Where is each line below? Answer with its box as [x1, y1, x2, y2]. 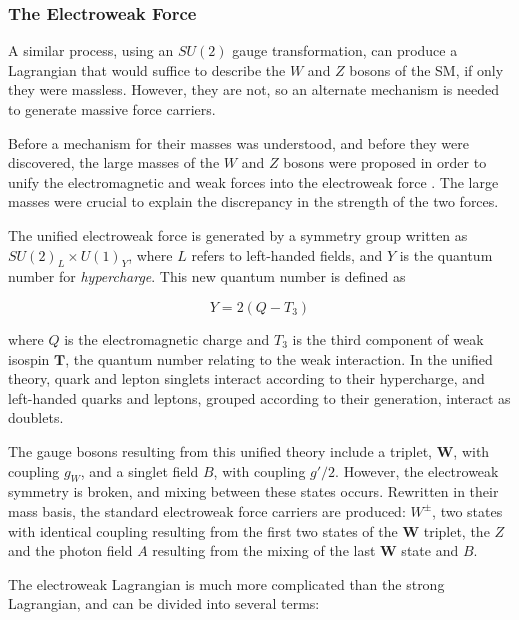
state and [401, 540, 459, 561]
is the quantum [399, 244, 493, 265]
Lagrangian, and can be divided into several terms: [8, 593, 320, 614]
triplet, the [423, 520, 490, 541]
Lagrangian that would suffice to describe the [8, 59, 286, 80]
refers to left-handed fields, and [191, 244, 383, 265]
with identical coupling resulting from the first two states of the [8, 520, 398, 541]
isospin [8, 348, 50, 369]
